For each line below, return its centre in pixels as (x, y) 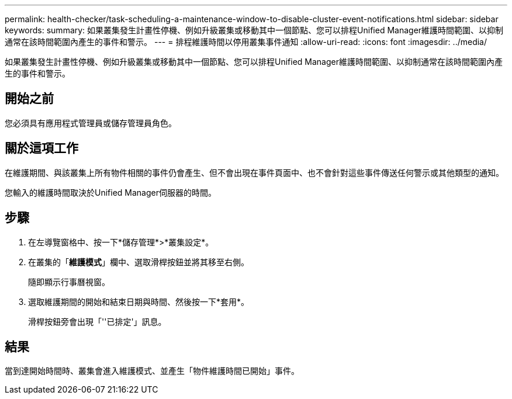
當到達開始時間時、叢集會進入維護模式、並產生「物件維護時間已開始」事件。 (152, 371)
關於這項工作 (41, 148)
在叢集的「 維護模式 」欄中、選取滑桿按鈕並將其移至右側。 (139, 262)
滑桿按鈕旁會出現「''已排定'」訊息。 (97, 321)
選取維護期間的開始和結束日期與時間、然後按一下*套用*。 (139, 301)
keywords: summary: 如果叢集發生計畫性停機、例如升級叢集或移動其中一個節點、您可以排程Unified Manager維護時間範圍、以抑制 (254, 30)
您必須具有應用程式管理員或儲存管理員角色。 (91, 123)
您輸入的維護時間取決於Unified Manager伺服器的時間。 (110, 192)
